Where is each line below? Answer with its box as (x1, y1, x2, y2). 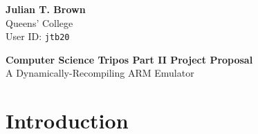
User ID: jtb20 (6, 29, 70, 44)
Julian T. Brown (6, 2, 86, 16)
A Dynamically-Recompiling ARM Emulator (6, 66, 194, 80)
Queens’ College (6, 15, 73, 30)
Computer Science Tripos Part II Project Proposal (6, 52, 253, 66)
